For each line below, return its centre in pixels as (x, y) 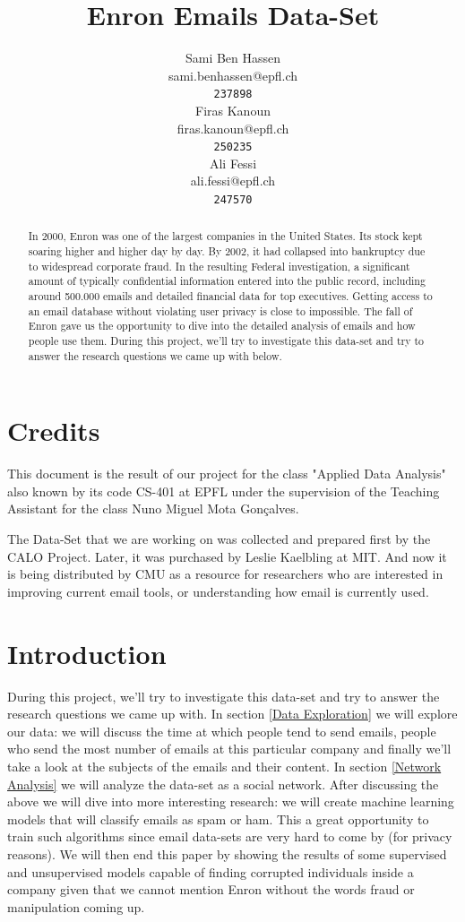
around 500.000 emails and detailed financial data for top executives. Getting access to (230, 296)
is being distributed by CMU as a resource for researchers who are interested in (225, 574)
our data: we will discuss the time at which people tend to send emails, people (222, 731)
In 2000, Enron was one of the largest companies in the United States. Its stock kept (225, 236)
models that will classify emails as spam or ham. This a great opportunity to (218, 819)
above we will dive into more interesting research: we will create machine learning (231, 801)
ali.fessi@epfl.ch (233, 181)
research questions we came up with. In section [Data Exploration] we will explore (232, 714)
